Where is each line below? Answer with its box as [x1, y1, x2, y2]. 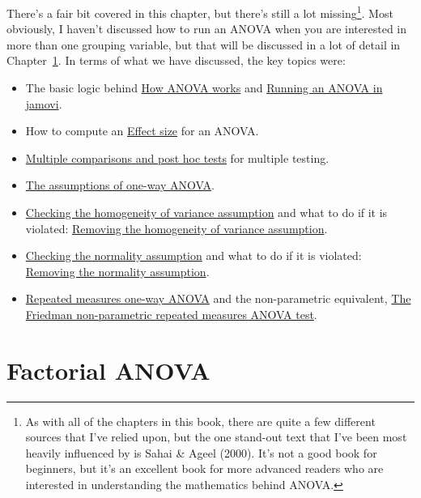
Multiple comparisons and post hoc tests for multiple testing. [25, 149, 330, 166]
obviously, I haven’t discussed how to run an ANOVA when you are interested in [6, 20, 407, 37]
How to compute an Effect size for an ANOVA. [25, 122, 259, 139]
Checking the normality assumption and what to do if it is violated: [25, 247, 362, 264]
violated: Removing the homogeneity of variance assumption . [25, 219, 328, 236]
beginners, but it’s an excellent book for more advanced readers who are [25, 460, 384, 477]
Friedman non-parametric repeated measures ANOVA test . [25, 305, 317, 322]
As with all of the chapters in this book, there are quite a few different [25, 412, 376, 429]
